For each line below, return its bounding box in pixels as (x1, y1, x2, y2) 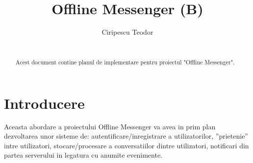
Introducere (4, 93, 85, 113)
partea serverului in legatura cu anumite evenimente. (4, 150, 163, 160)
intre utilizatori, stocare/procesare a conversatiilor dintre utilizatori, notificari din (4, 140, 249, 150)
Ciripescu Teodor (101, 27, 153, 37)
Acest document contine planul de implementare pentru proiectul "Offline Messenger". (15, 58, 235, 66)
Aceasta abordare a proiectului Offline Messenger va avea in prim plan (4, 121, 216, 131)
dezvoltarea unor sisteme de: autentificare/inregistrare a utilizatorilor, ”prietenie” (4, 131, 248, 141)
